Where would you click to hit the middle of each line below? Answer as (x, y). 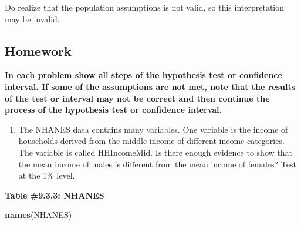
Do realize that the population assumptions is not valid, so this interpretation (145, 7)
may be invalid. (32, 19)
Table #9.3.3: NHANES (55, 195)
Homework (38, 50)
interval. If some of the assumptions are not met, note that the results (150, 86)
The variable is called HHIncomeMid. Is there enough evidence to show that (155, 152)
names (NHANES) (38, 215)
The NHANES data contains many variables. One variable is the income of (153, 129)
